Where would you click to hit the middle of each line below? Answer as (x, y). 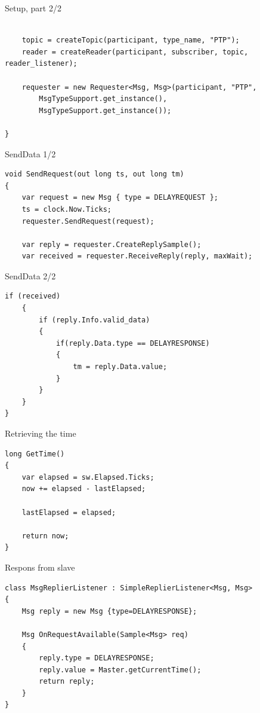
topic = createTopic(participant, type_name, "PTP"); (131, 40)
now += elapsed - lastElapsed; (84, 489)
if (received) (33, 296)
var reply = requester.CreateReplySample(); (112, 244)
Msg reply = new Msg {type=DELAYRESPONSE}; (109, 611)
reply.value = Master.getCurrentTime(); (120, 670)
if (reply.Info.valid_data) (95, 320)
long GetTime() (35, 454)
